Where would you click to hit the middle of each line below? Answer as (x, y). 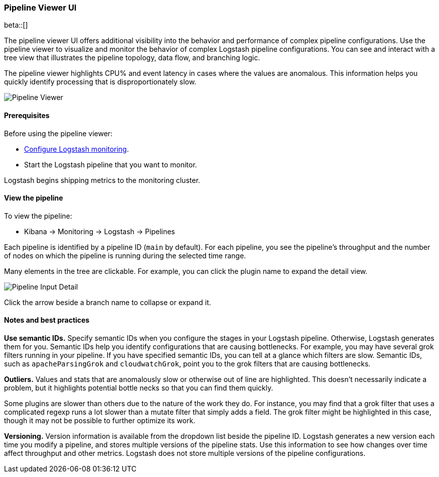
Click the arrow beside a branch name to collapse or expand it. (108, 302)
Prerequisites (27, 115)
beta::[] (16, 25)
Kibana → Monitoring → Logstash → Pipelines (100, 231)
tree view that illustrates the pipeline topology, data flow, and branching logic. (132, 58)
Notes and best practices (47, 320)
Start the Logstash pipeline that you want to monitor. (111, 164)
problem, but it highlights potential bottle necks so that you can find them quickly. (139, 388)
